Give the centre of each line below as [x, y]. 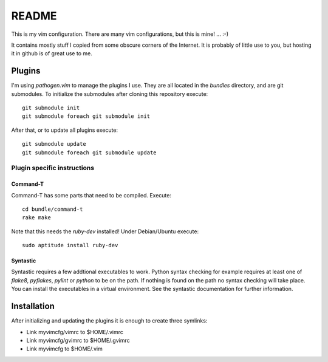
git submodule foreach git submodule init [86, 116]
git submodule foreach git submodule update [90, 152]
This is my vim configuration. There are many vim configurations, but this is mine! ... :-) [120, 34]
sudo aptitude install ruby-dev [70, 245]
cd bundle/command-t [53, 209]
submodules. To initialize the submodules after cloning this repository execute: [110, 94]
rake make [36, 218]
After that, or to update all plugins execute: [65, 130]
